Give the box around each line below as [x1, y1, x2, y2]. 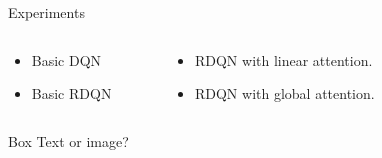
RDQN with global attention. [194, 83, 375, 104]
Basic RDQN [31, 83, 112, 104]
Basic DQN [31, 49, 102, 70]
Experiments [8, 2, 85, 22]
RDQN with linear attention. [194, 49, 373, 70]
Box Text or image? [8, 130, 129, 151]
